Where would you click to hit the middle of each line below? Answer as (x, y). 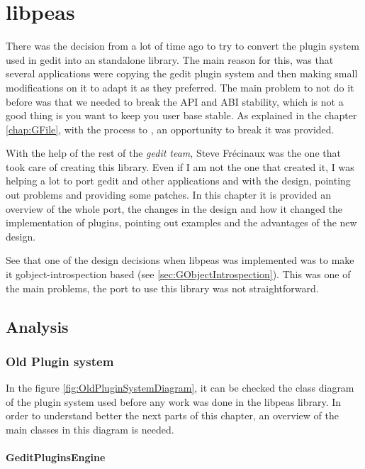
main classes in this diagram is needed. (90, 429)
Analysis (37, 326)
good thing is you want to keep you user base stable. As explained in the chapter (181, 115)
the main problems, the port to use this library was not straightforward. (162, 288)
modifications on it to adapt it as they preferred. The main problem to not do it (180, 87)
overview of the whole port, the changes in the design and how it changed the (174, 208)
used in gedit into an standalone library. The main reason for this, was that (170, 59)
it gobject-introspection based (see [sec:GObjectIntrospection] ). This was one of (178, 274)
